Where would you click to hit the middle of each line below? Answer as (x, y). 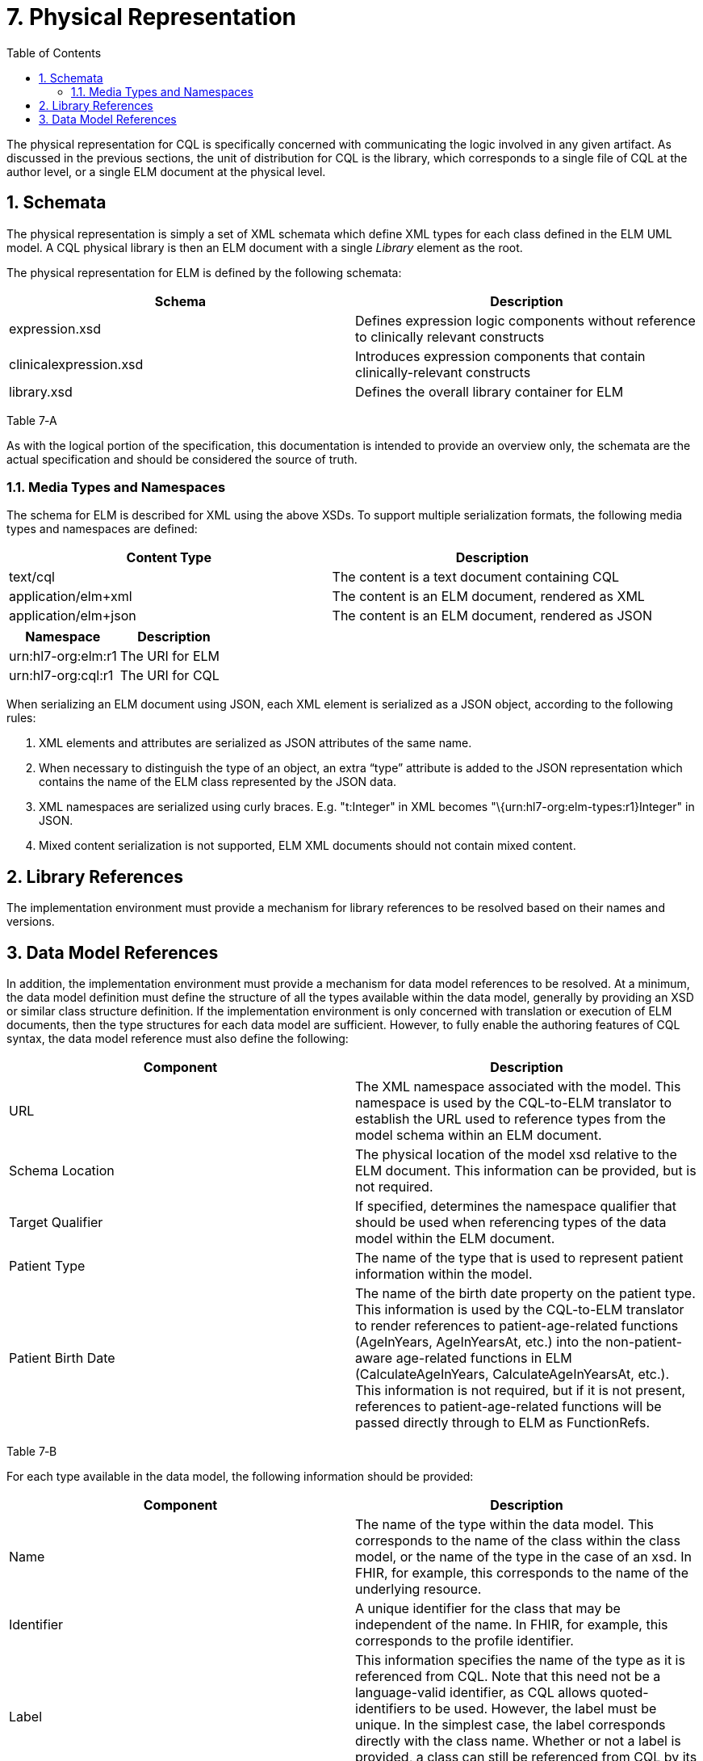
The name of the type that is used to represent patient (519, 1258)
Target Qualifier (56, 1223)
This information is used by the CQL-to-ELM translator (520, 1310)
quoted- (624, 1693)
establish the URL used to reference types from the (511, 1119)
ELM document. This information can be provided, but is (526, 1171)
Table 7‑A (32, 420)
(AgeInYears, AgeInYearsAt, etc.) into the (479, 1342)
